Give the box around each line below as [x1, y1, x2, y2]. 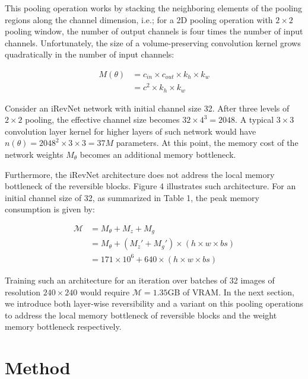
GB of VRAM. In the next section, [167, 285, 294, 298]
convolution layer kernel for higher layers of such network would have [5, 125, 256, 137]
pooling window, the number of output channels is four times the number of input [5, 25, 303, 37]
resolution [5, 285, 41, 298]
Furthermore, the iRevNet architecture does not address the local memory [5, 168, 275, 180]
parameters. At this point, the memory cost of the [116, 136, 299, 149]
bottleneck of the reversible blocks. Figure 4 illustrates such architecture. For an [5, 180, 296, 192]
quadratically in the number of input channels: [5, 48, 174, 60]
